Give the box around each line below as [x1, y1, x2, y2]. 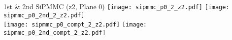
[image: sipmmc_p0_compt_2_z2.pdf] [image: [3, 21, 147, 28]
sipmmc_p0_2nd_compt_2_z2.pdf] [3, 29, 106, 36]
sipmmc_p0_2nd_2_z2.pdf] [3, 12, 85, 19]
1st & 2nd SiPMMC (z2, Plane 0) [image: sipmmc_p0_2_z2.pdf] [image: [3, 1, 230, 11]
